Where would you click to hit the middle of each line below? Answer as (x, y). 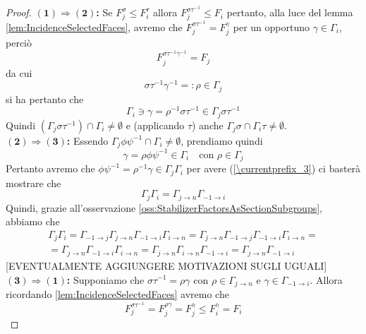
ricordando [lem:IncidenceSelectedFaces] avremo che (117, 293)
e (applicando (155, 125)
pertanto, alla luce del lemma (290, 12)
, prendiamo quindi (222, 140)
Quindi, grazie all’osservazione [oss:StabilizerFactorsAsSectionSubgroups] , (164, 207)
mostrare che (33, 183)
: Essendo (87, 140)
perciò (19, 43)
